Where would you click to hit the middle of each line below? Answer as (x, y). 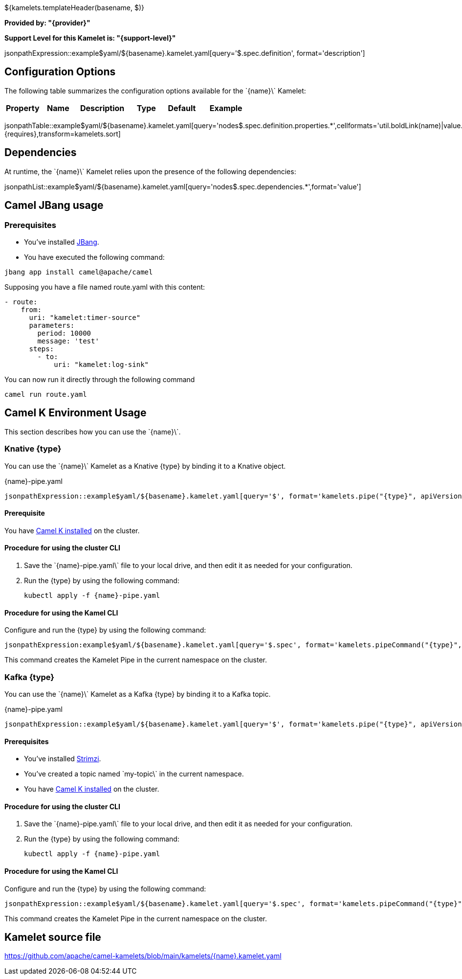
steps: (42, 349)
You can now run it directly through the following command (100, 379)
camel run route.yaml (46, 394)
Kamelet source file (53, 937)
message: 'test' (68, 341)
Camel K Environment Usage (76, 413)
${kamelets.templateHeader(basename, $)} (75, 8)
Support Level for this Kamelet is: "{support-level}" (90, 38)
